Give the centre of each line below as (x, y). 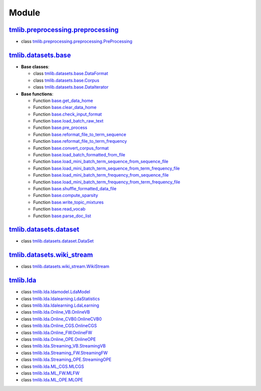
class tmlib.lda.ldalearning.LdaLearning (60, 305)
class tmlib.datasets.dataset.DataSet (57, 241)
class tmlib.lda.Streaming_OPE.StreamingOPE (66, 360)
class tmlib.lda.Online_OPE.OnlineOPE (58, 339)
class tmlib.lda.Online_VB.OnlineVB (56, 312)
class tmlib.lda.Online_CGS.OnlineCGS (59, 326)
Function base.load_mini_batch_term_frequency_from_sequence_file (101, 175)
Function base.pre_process (60, 128)
